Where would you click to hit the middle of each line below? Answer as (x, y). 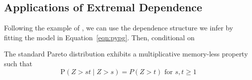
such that (18, 63)
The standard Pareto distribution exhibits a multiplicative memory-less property (126, 54)
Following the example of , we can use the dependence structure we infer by (119, 28)
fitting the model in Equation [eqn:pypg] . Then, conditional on (99, 37)
